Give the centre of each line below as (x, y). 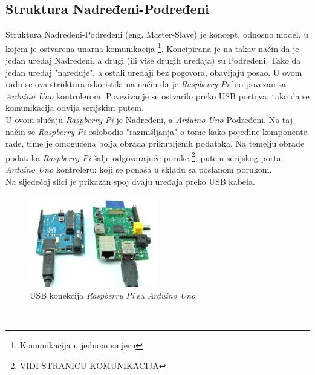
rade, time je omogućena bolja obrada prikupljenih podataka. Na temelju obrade (155, 143)
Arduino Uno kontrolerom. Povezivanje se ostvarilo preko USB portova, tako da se (157, 95)
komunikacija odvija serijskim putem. (75, 108)
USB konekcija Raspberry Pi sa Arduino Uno (113, 295)
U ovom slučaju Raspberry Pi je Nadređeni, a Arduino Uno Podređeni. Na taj (149, 120)
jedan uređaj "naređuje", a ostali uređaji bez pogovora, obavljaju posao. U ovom (154, 72)
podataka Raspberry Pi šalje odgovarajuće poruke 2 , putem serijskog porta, (145, 156)
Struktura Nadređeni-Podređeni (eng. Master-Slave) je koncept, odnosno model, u (157, 34)
